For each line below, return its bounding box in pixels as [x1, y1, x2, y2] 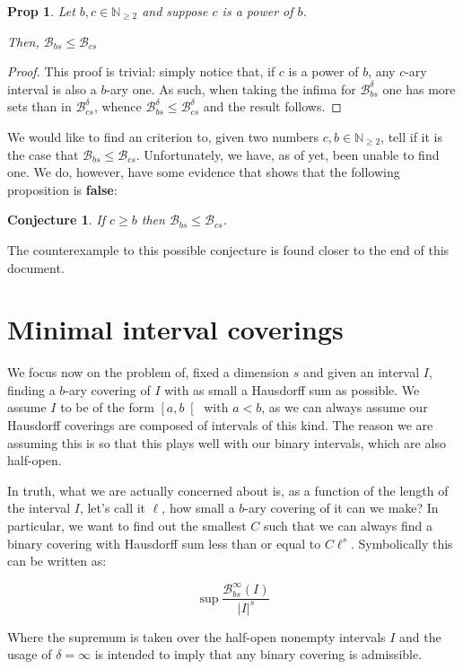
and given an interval [302, 363, 420, 382]
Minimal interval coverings [7, 311, 344, 348]
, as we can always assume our [261, 398, 428, 417]
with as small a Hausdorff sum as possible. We [164, 380, 420, 399]
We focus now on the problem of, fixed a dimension [7, 363, 290, 382]
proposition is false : [7, 180, 118, 198]
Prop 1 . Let [7, 2, 75, 20]
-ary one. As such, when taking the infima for [106, 79, 356, 98]
